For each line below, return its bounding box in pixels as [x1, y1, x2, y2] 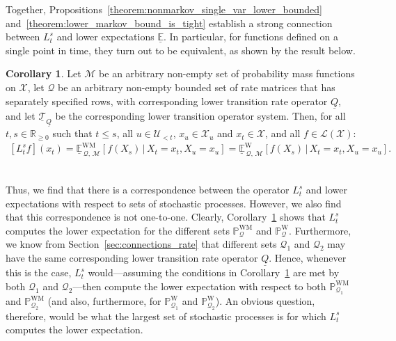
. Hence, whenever [269, 251, 347, 265]
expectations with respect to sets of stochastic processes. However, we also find [6, 196, 342, 210]
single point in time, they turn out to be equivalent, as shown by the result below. [6, 42, 356, 57]
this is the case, [6, 265, 72, 280]
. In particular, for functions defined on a [163, 29, 339, 44]
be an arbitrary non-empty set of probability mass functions [99, 66, 355, 81]
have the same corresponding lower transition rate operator [6, 251, 258, 265]
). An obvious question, [215, 294, 315, 308]
